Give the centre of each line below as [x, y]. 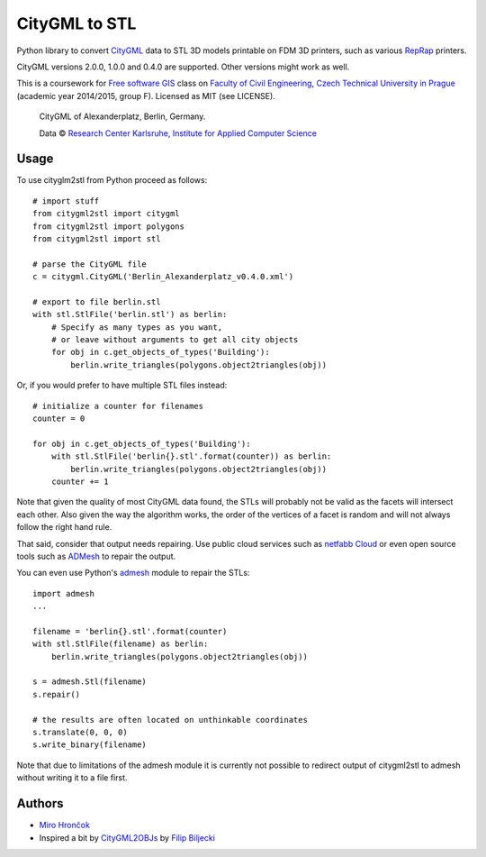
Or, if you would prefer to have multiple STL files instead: [122, 385]
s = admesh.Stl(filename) [90, 682]
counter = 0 [59, 419]
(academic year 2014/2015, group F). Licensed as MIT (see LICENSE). [146, 96]
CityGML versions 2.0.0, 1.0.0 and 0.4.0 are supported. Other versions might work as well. [183, 67]
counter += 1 [80, 482]
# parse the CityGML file [90, 264]
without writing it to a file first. [72, 778]
